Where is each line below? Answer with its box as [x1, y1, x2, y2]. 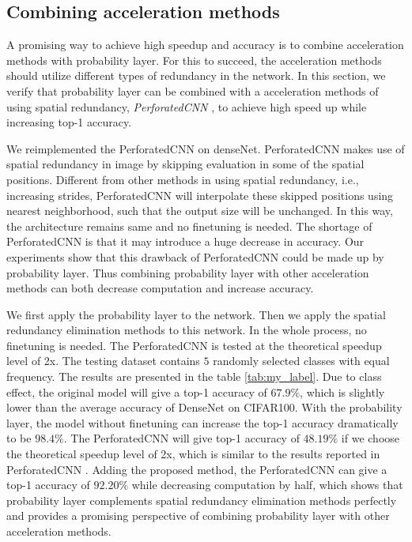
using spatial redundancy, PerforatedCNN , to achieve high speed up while [6, 98, 367, 115]
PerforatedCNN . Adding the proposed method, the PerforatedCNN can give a [6, 461, 387, 477]
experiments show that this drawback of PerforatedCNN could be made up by [6, 248, 384, 265]
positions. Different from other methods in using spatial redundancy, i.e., [6, 171, 359, 187]
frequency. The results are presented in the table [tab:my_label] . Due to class [6, 368, 382, 385]
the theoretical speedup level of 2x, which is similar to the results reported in [6, 446, 380, 462]
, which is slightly [300, 383, 385, 400]
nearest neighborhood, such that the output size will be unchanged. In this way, [6, 202, 393, 219]
